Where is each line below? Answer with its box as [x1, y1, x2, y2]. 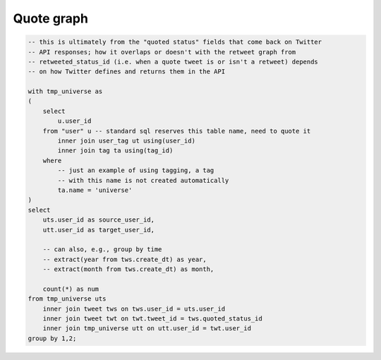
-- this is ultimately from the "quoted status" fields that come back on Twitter [28, 38, 322, 46]
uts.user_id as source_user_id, [42, 216, 155, 224]
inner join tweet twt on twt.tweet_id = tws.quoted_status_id [42, 315, 262, 323]
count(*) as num [42, 284, 99, 293]
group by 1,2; [28, 334, 77, 342]
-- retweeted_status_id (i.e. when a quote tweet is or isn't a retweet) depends [28, 57, 319, 66]
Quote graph [13, 11, 88, 26]
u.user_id [57, 117, 92, 125]
